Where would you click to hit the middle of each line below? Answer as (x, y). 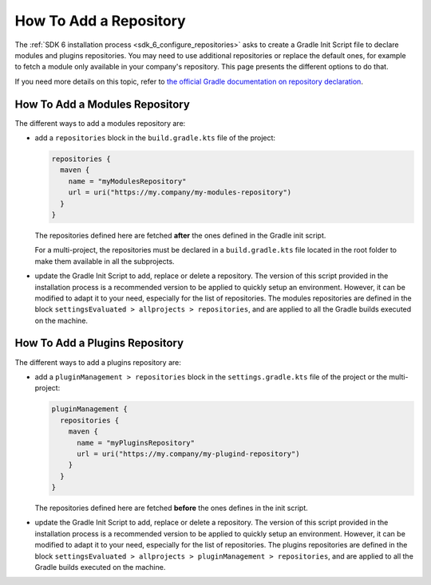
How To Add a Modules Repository (103, 104)
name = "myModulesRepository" (127, 181)
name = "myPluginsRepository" (136, 443)
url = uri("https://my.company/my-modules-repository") (180, 192)
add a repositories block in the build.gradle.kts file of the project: (155, 138)
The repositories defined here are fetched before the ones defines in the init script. (171, 508)
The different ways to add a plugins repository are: (98, 362)
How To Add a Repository (101, 21)
